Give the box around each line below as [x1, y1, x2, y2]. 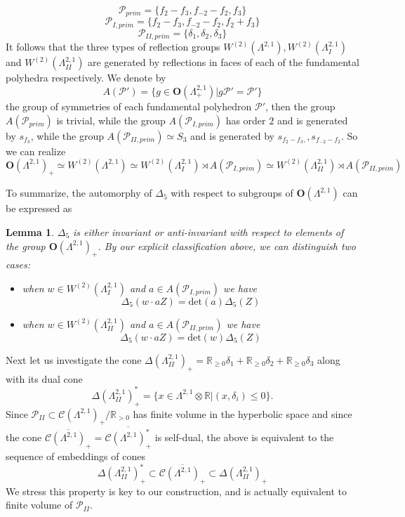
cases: [6, 257, 31, 272]
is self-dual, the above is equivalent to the [154, 430, 334, 445]
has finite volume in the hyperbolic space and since [133, 406, 352, 421]
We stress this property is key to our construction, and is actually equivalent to [6, 483, 347, 498]
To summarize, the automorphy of [6, 185, 152, 200]
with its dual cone [6, 371, 83, 386]
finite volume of [6, 497, 73, 512]
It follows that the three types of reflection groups [6, 39, 220, 54]
